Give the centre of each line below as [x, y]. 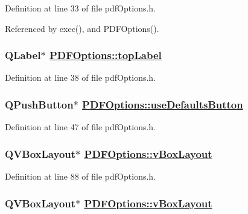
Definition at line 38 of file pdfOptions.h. [80, 77]
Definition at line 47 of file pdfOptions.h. [80, 127]
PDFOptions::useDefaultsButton [163, 104]
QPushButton [39, 104]
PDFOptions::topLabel [105, 55]
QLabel [23, 55]
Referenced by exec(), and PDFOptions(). [82, 28]
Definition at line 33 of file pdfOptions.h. [80, 8]
